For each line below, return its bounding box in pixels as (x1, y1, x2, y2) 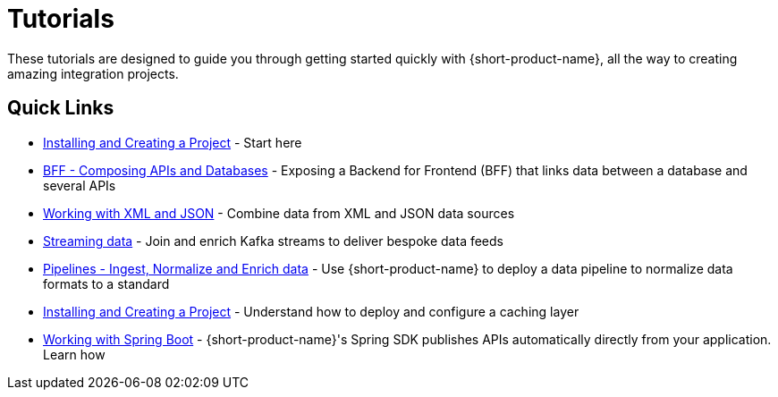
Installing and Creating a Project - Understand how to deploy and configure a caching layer (43, 303, 579, 319)
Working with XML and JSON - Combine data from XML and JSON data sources (43, 205, 515, 221)
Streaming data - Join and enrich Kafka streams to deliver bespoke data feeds (43, 232, 503, 249)
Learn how (43, 346, 106, 362)
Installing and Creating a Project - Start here (43, 134, 302, 150)
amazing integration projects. (7, 65, 179, 81)
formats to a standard (43, 275, 170, 291)
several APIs (43, 177, 116, 193)
